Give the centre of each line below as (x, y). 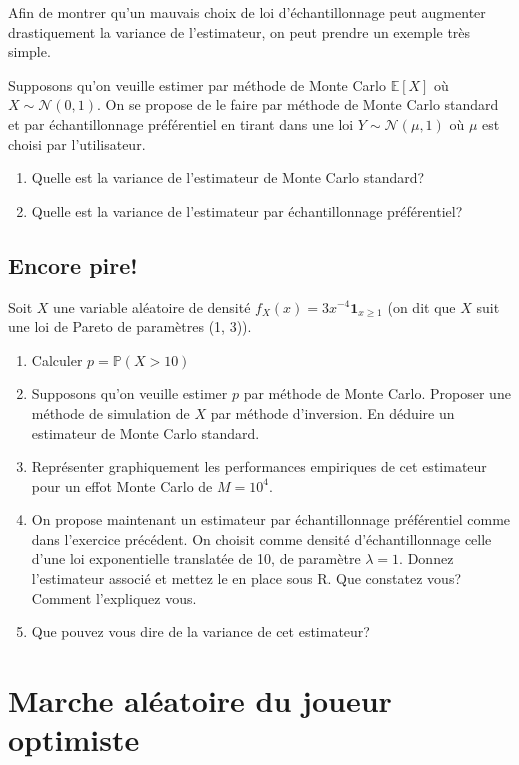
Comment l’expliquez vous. (114, 597)
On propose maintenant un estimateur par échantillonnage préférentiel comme (271, 519)
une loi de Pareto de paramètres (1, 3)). (130, 326)
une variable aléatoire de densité (152, 306)
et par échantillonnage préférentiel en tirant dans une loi (181, 123)
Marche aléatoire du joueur (200, 700)
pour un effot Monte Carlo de (122, 485)
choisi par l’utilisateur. (77, 143)
